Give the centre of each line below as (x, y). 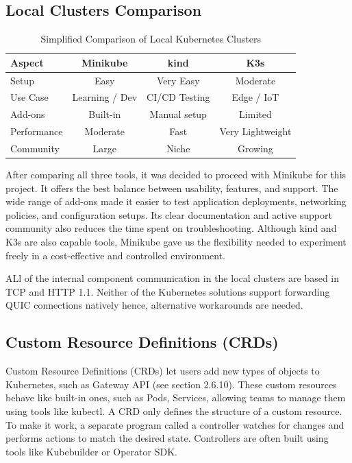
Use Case (29, 97)
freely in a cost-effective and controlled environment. (116, 255)
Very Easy (178, 80)
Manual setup (178, 114)
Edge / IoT (255, 97)
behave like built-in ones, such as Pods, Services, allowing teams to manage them (176, 397)
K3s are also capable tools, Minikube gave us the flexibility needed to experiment (176, 242)
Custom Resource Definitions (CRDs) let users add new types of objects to (163, 371)
